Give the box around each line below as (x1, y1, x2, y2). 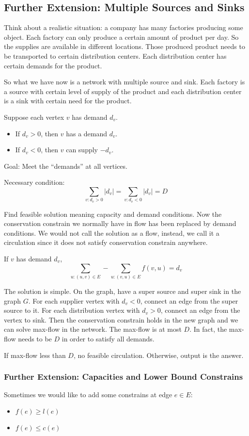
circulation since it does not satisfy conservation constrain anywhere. (4, 237, 208, 247)
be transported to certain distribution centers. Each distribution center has (4, 50, 227, 61)
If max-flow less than (4, 350, 66, 360)
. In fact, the (189, 324, 227, 334)
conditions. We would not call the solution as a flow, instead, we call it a (4, 227, 219, 238)
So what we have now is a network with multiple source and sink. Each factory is (4, 77, 245, 87)
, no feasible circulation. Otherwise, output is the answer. (73, 350, 244, 360)
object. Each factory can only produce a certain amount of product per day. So (4, 32, 239, 42)
